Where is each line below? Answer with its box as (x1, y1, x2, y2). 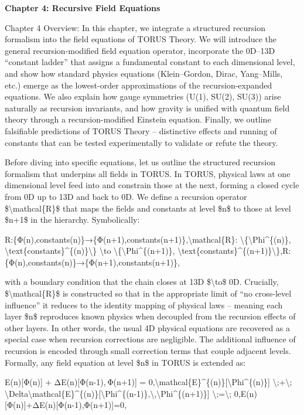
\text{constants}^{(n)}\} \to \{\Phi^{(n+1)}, (5, 244, 175, 257)
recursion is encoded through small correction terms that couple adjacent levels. (5, 345, 291, 357)
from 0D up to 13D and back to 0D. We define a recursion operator (5, 190, 247, 202)
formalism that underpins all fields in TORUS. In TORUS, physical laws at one (5, 167, 291, 179)
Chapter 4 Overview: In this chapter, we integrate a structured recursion (5, 21, 266, 33)
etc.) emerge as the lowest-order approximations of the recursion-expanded (5, 79, 272, 91)
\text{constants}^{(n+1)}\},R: (177, 244, 291, 257)
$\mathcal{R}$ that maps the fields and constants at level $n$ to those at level (5, 202, 291, 214)
